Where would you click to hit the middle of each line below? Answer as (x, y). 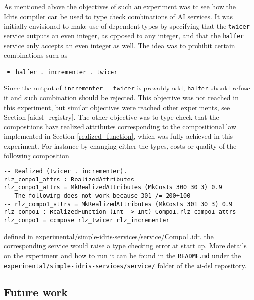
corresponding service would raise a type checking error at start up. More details (125, 246)
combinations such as (36, 55)
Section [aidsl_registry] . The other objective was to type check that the (112, 117)
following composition (37, 155)
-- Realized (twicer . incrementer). (66, 171)
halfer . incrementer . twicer (67, 72)
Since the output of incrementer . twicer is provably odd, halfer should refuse (127, 88)
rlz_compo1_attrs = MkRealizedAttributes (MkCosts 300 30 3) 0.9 (113, 188)
